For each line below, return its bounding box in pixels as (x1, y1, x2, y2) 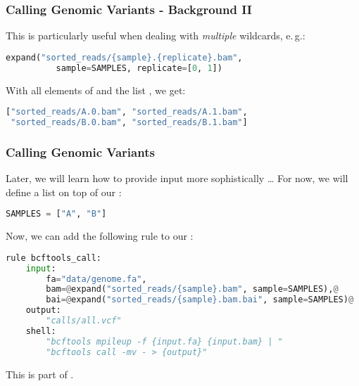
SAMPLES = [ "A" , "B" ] (6, 209, 107, 219)
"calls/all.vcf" (46, 316, 122, 326)
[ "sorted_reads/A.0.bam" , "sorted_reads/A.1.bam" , (6, 107, 248, 117)
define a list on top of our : (6, 184, 122, 199)
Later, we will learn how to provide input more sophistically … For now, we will (6, 171, 348, 186)
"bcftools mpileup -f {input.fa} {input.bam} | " (46, 336, 283, 347)
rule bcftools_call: (6, 252, 102, 263)
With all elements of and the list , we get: (6, 82, 186, 97)
